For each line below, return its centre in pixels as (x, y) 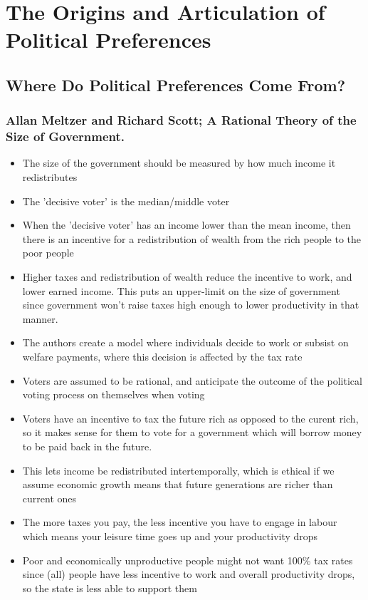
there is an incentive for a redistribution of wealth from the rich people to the (192, 238)
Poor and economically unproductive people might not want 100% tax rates (188, 560)
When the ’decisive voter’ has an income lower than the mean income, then (186, 225)
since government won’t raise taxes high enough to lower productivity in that (191, 305)
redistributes (50, 177)
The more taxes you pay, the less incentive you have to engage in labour (180, 522)
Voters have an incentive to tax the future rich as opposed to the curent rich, (190, 418)
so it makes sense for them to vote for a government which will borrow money (192, 432)
